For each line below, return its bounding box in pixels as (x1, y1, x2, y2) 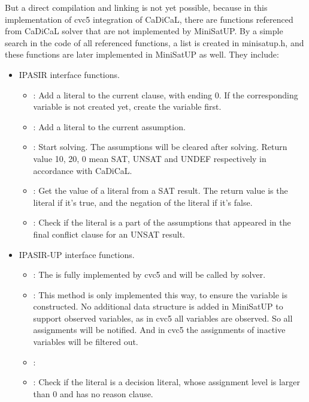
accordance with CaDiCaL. (33, 164, 132, 176)
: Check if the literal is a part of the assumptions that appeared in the (33, 216, 291, 229)
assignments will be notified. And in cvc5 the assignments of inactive (33, 323, 286, 336)
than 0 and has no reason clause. (33, 387, 153, 400)
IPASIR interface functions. (19, 68, 120, 80)
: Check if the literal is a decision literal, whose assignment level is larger (33, 376, 301, 388)
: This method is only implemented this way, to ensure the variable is (33, 288, 287, 301)
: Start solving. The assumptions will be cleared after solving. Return (33, 140, 287, 153)
